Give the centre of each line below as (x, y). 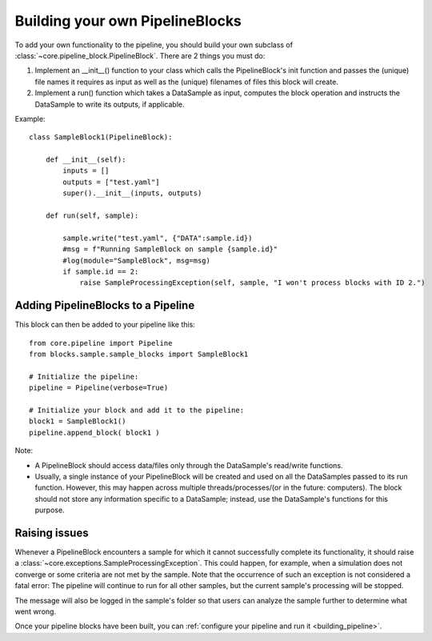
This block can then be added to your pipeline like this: (105, 325)
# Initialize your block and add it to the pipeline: (136, 410)
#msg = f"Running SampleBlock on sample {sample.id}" (170, 249)
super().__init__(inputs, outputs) (132, 193)
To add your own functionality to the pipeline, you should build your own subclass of (154, 45)
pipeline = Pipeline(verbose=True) (99, 388)
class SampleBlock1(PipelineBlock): (101, 137)
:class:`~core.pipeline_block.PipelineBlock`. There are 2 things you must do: (140, 55)
